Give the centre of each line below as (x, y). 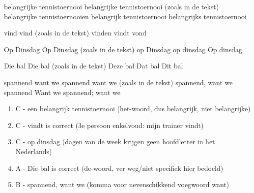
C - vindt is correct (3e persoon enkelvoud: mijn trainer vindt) (110, 125)
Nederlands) (34, 151)
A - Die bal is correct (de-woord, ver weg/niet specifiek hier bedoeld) (119, 168)
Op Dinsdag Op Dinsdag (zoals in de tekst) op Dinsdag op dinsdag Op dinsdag (123, 49)
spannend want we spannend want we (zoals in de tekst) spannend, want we (118, 82)
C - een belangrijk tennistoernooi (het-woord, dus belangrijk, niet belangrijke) (133, 109)
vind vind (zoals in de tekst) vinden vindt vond (75, 33)
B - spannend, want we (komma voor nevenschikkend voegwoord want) (122, 184)
